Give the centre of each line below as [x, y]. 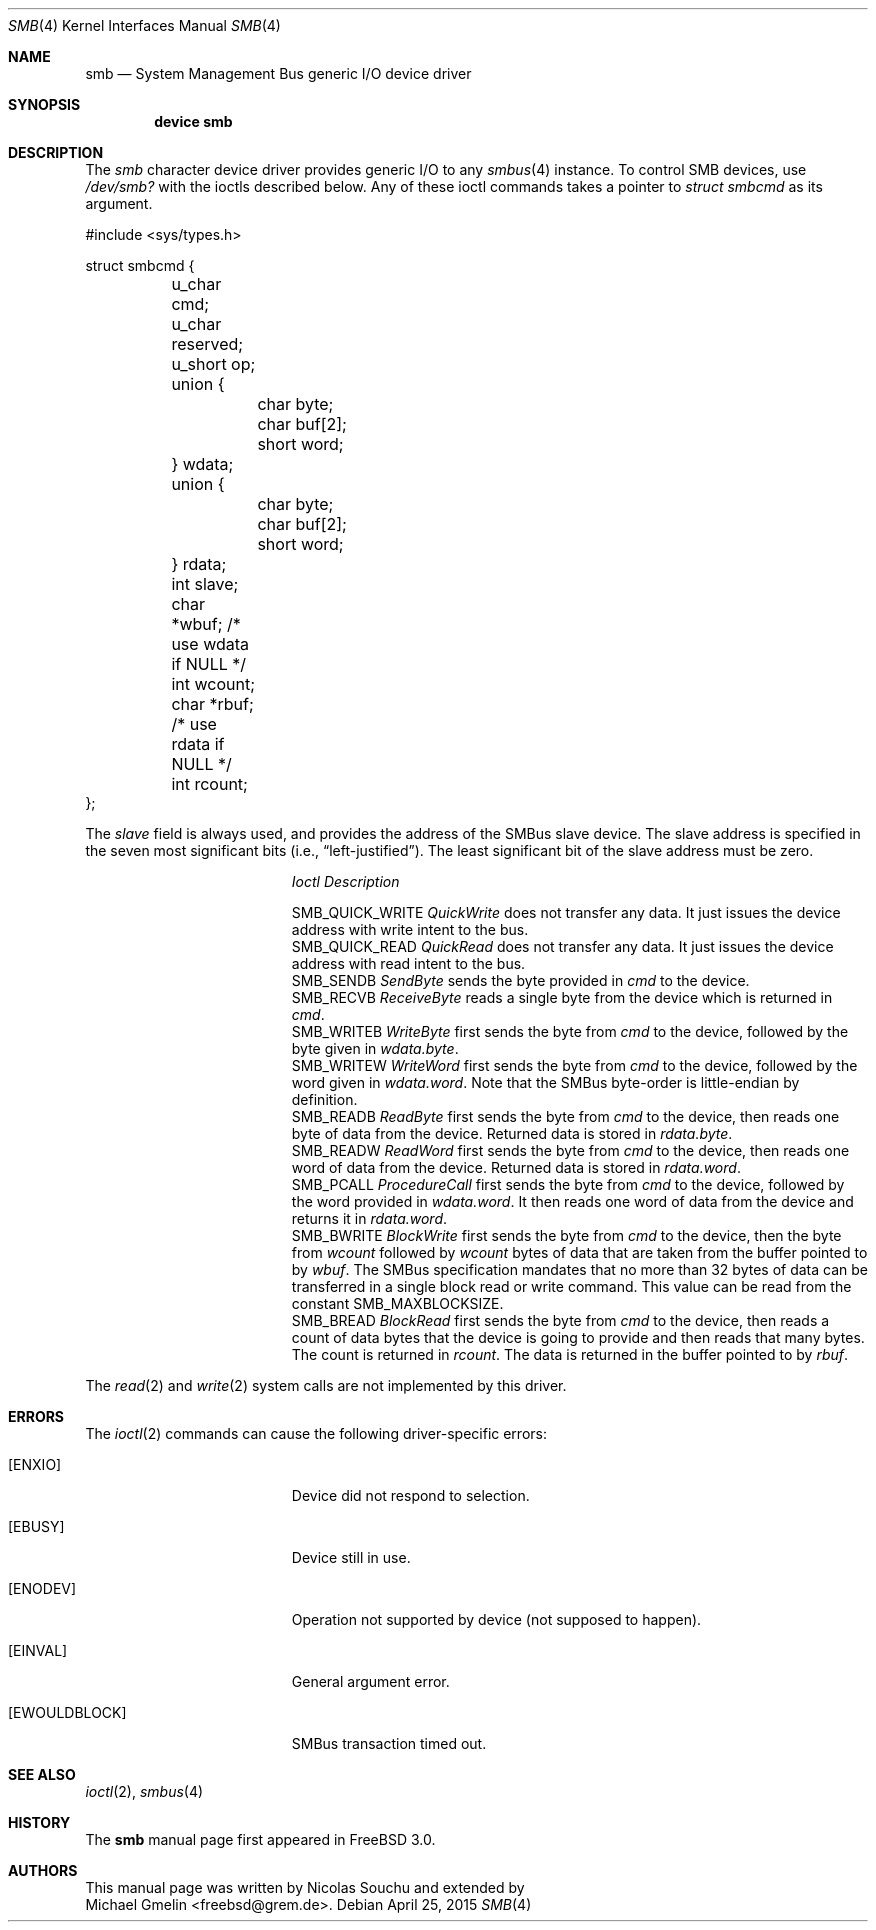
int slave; [205, 584]
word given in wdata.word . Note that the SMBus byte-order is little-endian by [545, 1082]
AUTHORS [43, 1870]
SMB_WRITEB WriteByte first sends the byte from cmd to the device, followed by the [570, 1031]
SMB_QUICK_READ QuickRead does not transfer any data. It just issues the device [562, 946]
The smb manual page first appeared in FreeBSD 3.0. [260, 1839]
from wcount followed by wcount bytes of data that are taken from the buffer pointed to [579, 1252]
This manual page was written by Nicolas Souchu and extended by [305, 1887]
